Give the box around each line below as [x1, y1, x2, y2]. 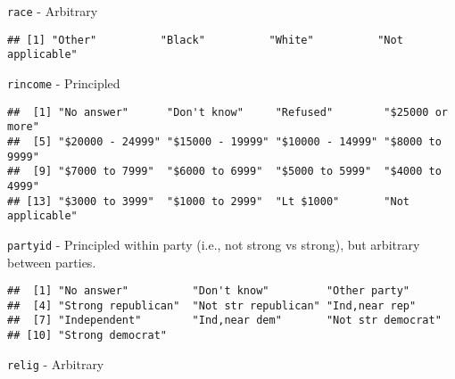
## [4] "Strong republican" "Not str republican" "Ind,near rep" [7, 299, 417, 312]
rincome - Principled [7, 73, 120, 92]
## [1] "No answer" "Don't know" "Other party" [7, 284, 410, 298]
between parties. [7, 252, 96, 271]
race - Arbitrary [7, 2, 98, 20]
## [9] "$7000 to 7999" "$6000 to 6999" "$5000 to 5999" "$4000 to [7, 165, 442, 178]
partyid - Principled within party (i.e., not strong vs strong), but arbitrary [7, 235, 420, 253]
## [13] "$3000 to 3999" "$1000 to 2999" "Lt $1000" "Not [7, 194, 410, 208]
